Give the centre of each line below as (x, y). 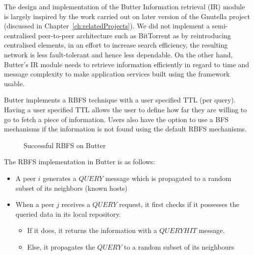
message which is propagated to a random (168, 178)
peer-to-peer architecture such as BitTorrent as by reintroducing (134, 35)
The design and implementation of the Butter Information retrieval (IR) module (125, 6)
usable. (14, 83)
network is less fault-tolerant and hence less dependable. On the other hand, (118, 54)
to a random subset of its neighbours (179, 246)
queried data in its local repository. (68, 214)
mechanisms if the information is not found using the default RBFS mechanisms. (125, 129)
